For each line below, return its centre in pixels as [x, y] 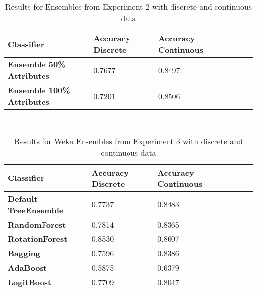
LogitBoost [30, 282]
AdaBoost [27, 267]
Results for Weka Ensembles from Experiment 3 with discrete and [128, 141]
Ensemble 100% [39, 90]
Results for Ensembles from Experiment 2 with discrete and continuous [128, 7]
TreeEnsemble [36, 210]
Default [23, 198]
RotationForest [38, 238]
